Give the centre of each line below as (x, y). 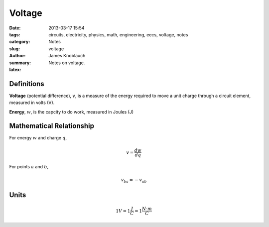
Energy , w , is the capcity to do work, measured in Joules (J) (71, 112)
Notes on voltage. (67, 63)
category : (20, 42)
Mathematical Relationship (52, 126)
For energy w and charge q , (38, 138)
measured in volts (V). (32, 103)
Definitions (27, 84)
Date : (15, 28)
